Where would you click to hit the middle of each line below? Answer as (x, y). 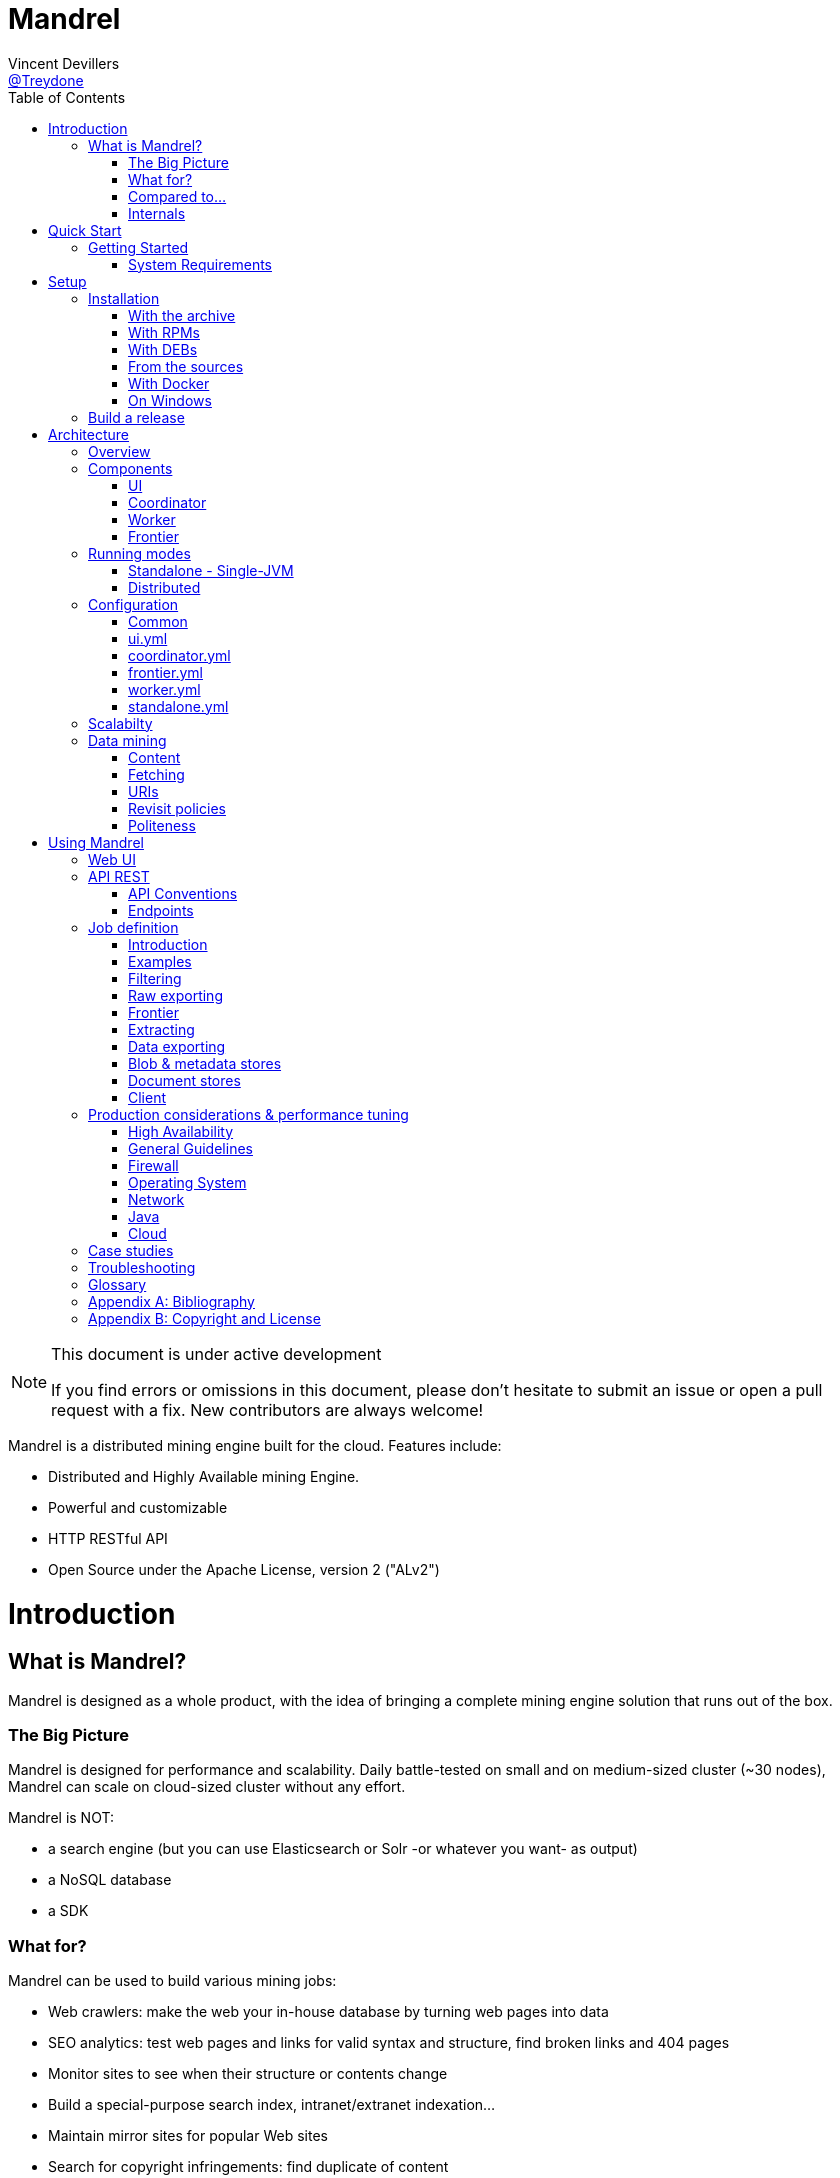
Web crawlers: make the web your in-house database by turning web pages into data (328, 2012)
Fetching (156, 774)
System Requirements (200, 264)
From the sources (186, 366)
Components (130, 468)
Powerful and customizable (138, 1507)
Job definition (133, 927)
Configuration (133, 604)
